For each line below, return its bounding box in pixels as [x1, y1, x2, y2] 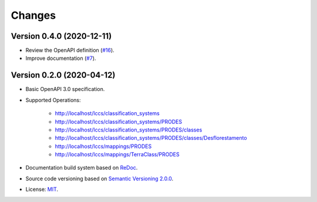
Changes [11, 9, 56, 22]
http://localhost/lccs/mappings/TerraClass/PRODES [55, 151, 180, 158]
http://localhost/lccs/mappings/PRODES [55, 143, 152, 150]
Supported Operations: [25, 96, 82, 103]
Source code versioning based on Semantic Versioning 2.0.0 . [25, 175, 174, 182]
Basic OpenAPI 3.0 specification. [25, 86, 105, 93]
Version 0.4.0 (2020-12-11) [11, 31, 112, 41]
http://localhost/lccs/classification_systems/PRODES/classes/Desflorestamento [55, 134, 247, 142]
